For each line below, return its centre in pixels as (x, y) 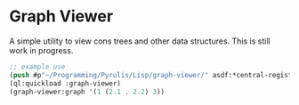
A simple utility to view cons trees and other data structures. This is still (140, 41)
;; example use (37, 67)
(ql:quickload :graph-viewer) (65, 83)
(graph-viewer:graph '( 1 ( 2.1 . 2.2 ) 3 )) (87, 92)
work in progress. (41, 50)
